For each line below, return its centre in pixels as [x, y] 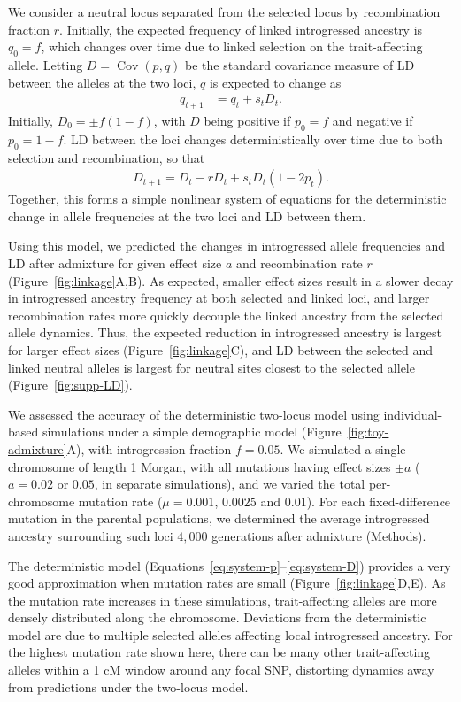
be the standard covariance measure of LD [300, 64]
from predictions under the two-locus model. [128, 687]
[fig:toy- [368, 432]
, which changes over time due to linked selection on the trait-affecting [232, 46]
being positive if [247, 120]
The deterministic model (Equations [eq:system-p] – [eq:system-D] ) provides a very [230, 565]
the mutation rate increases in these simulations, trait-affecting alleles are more [223, 600]
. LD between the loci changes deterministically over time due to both [253, 139]
